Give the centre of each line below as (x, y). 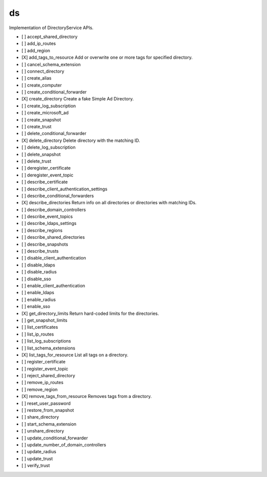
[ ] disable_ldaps (38, 265)
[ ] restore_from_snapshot (48, 410)
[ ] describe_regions (42, 230)
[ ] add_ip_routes (39, 43)
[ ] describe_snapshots (45, 244)
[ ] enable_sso (36, 306)
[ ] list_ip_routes (38, 334)
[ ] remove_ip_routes (43, 383)
